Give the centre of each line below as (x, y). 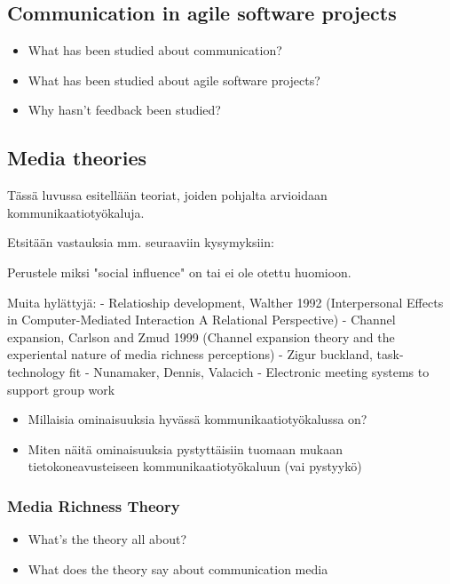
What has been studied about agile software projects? (174, 80)
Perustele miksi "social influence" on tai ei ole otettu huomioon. (179, 272)
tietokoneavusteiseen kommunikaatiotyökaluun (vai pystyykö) (195, 466)
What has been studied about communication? (155, 50)
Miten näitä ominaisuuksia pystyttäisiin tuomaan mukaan (186, 448)
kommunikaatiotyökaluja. (76, 212)
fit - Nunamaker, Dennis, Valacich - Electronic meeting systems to (249, 371)
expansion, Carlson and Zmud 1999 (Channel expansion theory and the (201, 336)
